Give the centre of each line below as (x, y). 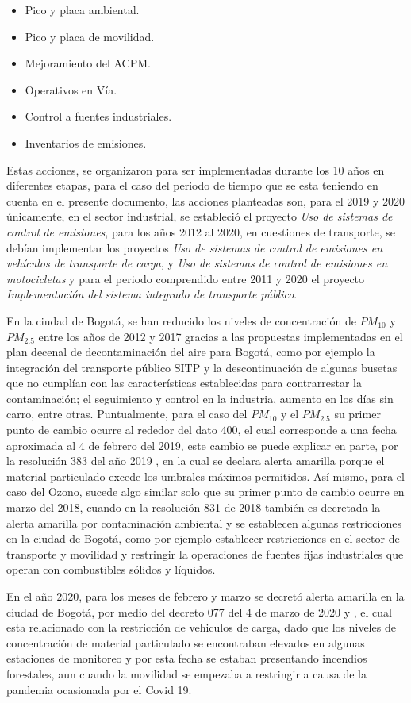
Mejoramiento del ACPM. (88, 63)
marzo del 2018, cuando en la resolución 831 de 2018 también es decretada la (194, 507)
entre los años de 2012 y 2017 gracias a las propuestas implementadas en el (221, 336)
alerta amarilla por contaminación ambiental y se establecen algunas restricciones (204, 522)
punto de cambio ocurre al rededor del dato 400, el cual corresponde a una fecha (202, 430)
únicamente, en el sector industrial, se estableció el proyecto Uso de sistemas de (200, 216)
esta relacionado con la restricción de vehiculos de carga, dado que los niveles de (201, 627)
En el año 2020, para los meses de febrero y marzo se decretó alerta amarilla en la (205, 596)
